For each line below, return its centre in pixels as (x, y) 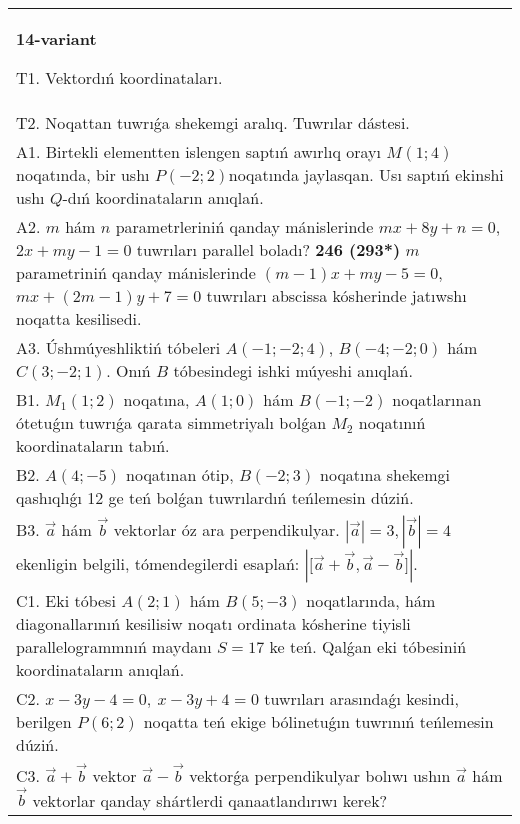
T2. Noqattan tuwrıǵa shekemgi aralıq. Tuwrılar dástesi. (213, 122)
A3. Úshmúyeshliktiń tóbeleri (118, 347)
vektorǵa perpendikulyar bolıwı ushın (320, 775)
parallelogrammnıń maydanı (114, 646)
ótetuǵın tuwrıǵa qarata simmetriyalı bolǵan (171, 422)
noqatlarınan (437, 399)
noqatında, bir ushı (83, 174)
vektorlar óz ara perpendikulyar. (226, 529)
